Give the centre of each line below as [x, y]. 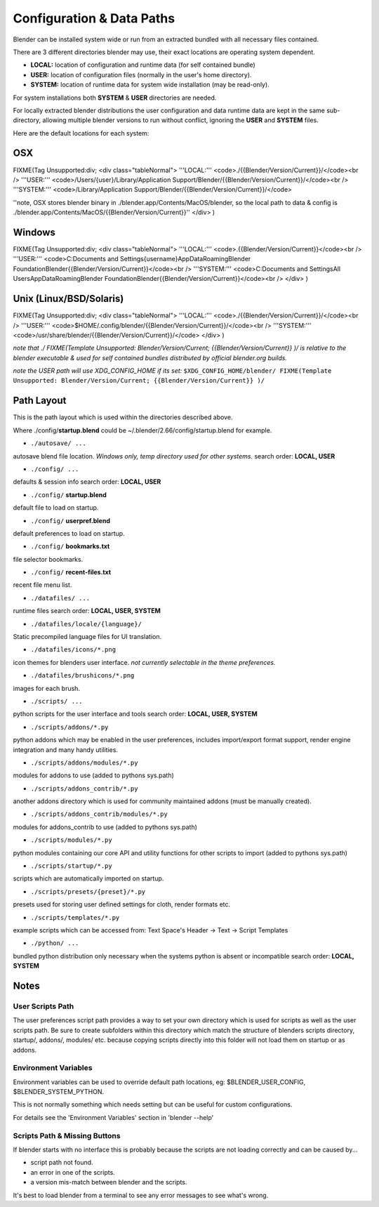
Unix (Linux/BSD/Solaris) [68, 299]
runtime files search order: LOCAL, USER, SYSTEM [87, 611]
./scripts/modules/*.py [71, 840]
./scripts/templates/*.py [75, 917]
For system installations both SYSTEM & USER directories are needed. [115, 98]
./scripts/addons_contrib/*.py [84, 789]
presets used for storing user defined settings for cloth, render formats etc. [122, 904]
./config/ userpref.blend [70, 520]
